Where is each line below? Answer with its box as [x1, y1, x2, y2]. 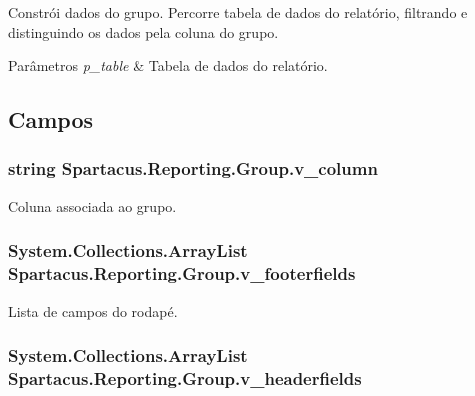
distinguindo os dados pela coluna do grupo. [8, 21, 279, 42]
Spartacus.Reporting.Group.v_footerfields [8, 261, 356, 286]
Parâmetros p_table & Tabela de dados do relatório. [8, 55, 328, 76]
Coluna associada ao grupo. [8, 195, 177, 216]
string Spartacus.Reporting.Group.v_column [8, 156, 378, 181]
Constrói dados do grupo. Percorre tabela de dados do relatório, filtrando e [8, 2, 468, 22]
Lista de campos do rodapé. [8, 300, 178, 321]
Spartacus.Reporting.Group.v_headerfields [8, 365, 362, 390]
